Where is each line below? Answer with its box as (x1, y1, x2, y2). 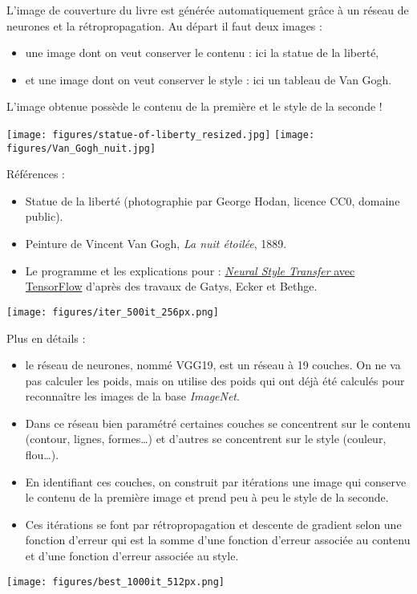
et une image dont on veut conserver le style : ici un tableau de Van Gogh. (25, 71, 392, 87)
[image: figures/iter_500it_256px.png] (6, 306, 219, 318)
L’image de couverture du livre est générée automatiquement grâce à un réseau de (6, 2, 409, 18)
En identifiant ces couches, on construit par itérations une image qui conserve (25, 473, 407, 490)
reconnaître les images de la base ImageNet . (25, 388, 240, 405)
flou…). (25, 446, 59, 463)
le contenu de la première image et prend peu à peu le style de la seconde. (25, 489, 389, 506)
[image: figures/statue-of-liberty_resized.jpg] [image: (6, 128, 315, 140)
